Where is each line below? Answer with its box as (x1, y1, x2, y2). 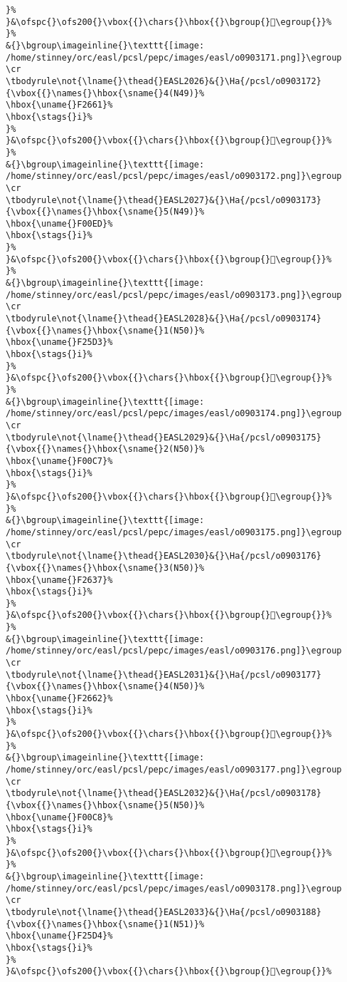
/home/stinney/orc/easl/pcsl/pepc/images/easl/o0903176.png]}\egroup (6, 646, 342, 656)
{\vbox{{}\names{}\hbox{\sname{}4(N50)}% (6, 681, 205, 692)
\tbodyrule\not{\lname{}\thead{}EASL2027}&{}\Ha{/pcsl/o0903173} (6, 195, 321, 205)
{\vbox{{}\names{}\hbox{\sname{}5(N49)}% (6, 207, 205, 217)
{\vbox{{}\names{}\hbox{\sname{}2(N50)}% (6, 444, 205, 455)
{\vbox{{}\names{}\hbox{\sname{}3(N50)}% (6, 562, 205, 573)
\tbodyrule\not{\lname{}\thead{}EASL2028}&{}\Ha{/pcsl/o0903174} (6, 314, 321, 324)
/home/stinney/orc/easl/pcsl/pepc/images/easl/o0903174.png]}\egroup (6, 408, 342, 419)
